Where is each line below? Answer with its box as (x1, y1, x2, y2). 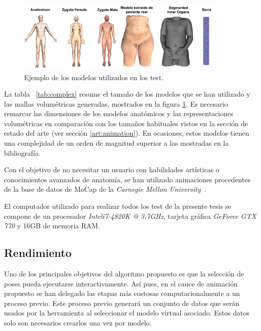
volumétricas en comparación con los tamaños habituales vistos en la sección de (4, 118, 248, 128)
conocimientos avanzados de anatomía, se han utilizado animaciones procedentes (4, 174, 250, 184)
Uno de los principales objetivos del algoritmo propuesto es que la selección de (4, 268, 244, 279)
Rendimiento (4, 245, 72, 260)
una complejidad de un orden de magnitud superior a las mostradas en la (4, 138, 229, 148)
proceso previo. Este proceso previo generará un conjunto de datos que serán (4, 297, 239, 308)
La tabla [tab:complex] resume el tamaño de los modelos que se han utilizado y (4, 89, 250, 99)
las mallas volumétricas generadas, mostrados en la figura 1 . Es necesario (4, 98, 228, 109)
